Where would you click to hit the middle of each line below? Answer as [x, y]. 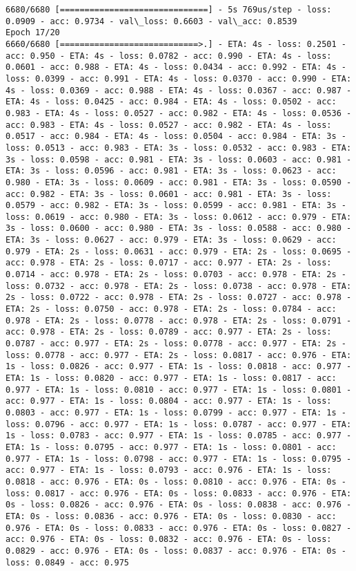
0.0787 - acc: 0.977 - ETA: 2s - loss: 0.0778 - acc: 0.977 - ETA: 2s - [176, 344]
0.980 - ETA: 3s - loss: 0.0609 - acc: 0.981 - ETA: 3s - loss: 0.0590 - [179, 182]
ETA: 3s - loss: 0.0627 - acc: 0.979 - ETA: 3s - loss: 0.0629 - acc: [171, 240]
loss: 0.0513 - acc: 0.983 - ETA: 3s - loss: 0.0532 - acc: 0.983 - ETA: [179, 148]
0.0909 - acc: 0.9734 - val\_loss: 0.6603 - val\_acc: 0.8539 [151, 21]
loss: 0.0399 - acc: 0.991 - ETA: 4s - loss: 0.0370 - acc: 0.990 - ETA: [179, 78]
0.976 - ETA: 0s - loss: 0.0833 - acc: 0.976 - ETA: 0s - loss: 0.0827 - [179, 528]
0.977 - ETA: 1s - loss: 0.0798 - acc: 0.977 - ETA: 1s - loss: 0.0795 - [179, 459]
